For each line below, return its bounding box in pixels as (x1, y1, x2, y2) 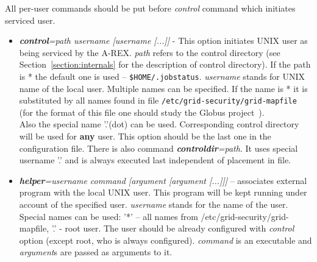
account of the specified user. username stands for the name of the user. (19, 198, 288, 211)
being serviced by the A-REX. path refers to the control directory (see (19, 46, 280, 58)
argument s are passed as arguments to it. (19, 246, 173, 258)
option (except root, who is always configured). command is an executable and (19, 233, 312, 246)
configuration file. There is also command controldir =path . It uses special (19, 141, 298, 154)
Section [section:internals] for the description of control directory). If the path (19, 58, 311, 71)
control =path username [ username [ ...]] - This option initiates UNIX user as (19, 34, 308, 47)
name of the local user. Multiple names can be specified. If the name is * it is (19, 82, 308, 94)
